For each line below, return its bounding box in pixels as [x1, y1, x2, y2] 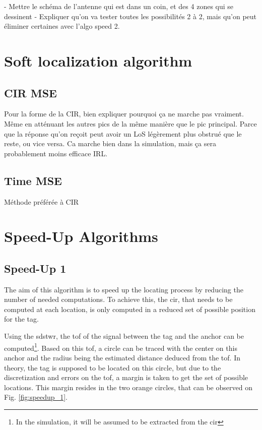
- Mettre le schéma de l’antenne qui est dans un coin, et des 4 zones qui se [4, 1, 234, 11]
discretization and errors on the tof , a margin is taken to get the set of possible [4, 372, 248, 383]
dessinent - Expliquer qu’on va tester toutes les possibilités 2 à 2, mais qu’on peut [4, 11, 257, 21]
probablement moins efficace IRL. [4, 148, 108, 158]
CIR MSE [4, 85, 57, 100]
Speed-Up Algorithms [4, 226, 158, 247]
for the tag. [4, 314, 39, 324]
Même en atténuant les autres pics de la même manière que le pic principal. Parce [4, 118, 257, 129]
